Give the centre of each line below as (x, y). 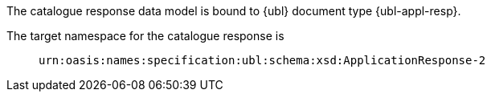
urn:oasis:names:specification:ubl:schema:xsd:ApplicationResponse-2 (262, 60)
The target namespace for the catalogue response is (145, 36)
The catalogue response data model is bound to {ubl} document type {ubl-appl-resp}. (234, 11)
